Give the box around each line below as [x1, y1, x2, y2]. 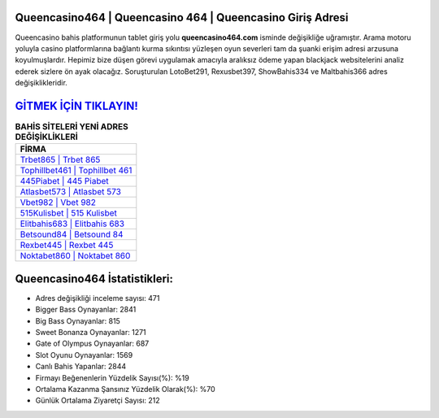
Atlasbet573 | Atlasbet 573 [20, 186, 122, 198]
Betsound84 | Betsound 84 [20, 229, 124, 240]
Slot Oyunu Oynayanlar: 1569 [35, 350, 133, 359]
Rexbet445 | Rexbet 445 [20, 240, 114, 251]
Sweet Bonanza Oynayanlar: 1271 [35, 328, 146, 337]
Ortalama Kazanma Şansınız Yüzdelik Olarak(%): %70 [35, 385, 215, 394]
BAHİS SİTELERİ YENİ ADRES [15, 121, 129, 133]
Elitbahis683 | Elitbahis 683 [20, 218, 125, 229]
